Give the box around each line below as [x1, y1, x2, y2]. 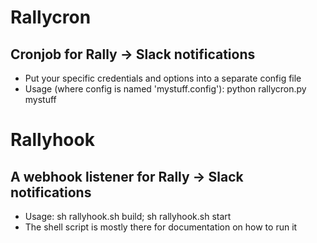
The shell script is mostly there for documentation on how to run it [24, 221, 298, 233]
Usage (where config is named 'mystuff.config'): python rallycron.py [24, 83, 307, 95]
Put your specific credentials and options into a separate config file [24, 72, 302, 84]
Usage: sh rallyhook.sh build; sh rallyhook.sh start [24, 211, 232, 222]
